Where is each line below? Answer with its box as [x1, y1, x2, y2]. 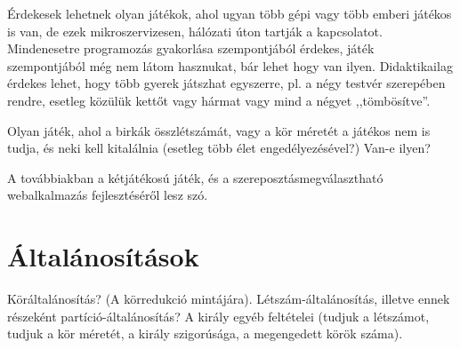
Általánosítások [7, 238, 199, 274]
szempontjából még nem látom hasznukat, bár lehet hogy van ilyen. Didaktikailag [7, 56, 453, 75]
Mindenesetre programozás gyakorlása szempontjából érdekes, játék [7, 39, 375, 58]
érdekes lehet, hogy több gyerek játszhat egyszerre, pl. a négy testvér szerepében [7, 74, 446, 92]
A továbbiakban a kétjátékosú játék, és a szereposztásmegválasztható [7, 168, 383, 186]
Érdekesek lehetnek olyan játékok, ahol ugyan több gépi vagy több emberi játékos [7, 4, 452, 22]
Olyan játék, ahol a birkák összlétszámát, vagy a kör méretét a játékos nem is [7, 121, 431, 139]
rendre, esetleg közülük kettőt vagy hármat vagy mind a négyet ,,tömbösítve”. [7, 91, 431, 109]
